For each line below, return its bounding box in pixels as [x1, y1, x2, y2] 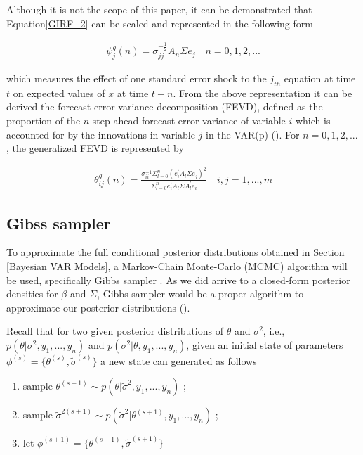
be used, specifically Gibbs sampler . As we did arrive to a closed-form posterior [6, 272, 350, 287]
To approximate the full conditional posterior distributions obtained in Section [6, 245, 345, 259]
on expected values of [13, 85, 105, 100]
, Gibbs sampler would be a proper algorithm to [97, 286, 304, 301]
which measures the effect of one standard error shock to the [6, 71, 267, 86]
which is [295, 113, 331, 128]
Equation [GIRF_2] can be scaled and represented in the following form [6, 15, 313, 30]
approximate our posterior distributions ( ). [6, 300, 190, 314]
